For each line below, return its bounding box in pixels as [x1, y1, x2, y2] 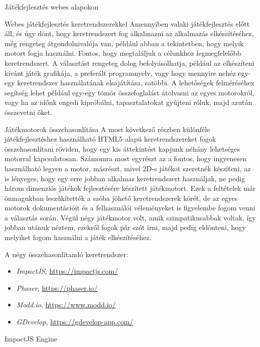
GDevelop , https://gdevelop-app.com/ [16, 316, 134, 327]
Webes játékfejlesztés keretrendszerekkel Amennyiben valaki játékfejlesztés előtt [5, 18, 250, 29]
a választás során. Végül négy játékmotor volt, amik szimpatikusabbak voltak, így [5, 212, 256, 222]
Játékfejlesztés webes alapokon [5, 2, 99, 12]
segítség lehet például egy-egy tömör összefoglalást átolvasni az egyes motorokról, [5, 87, 254, 97]
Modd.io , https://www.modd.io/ [16, 299, 116, 310]
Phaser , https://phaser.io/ [16, 282, 98, 293]
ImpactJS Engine [5, 333, 58, 343]
